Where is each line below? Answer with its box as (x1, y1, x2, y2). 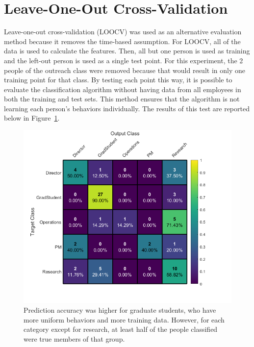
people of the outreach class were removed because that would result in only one (4, 65, 245, 75)
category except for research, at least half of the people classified (24, 324, 218, 334)
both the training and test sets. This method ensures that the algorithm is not (4, 94, 240, 104)
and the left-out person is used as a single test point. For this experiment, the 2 (4, 55, 243, 65)
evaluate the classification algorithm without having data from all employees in (4, 84, 241, 94)
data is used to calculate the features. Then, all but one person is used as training (4, 46, 250, 56)
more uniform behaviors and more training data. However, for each (24, 314, 225, 324)
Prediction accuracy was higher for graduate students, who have (24, 304, 216, 315)
